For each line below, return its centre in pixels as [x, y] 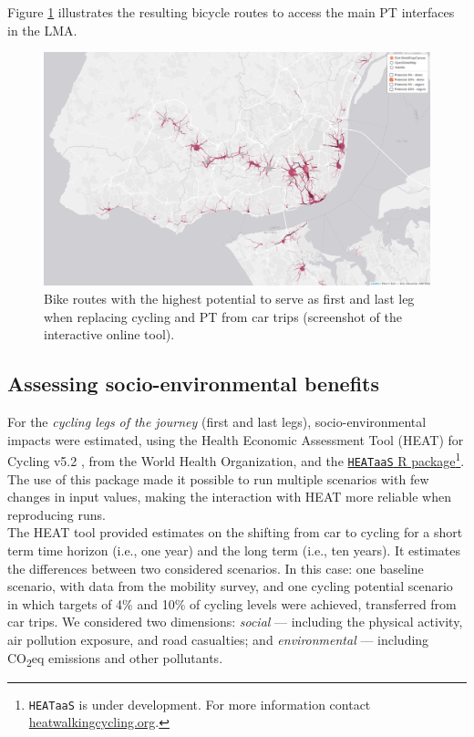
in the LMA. [42, 30]
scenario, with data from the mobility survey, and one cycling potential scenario [230, 586]
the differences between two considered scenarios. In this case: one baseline [216, 568]
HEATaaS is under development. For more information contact [200, 704]
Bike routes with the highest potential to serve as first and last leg [229, 299]
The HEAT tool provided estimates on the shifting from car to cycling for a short [235, 532]
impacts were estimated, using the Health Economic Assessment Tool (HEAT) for [236, 439]
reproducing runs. [57, 514]
